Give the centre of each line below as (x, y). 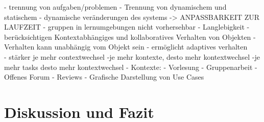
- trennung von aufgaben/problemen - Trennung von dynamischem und (115, 7)
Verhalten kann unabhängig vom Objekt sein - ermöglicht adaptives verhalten (126, 47)
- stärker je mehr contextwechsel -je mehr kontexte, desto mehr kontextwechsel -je (132, 56)
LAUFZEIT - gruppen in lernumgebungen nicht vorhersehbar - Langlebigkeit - (127, 27)
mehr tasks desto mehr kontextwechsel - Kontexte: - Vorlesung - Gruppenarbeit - (131, 67)
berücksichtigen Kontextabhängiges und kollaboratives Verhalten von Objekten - (130, 36)
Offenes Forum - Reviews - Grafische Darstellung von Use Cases (104, 77)
